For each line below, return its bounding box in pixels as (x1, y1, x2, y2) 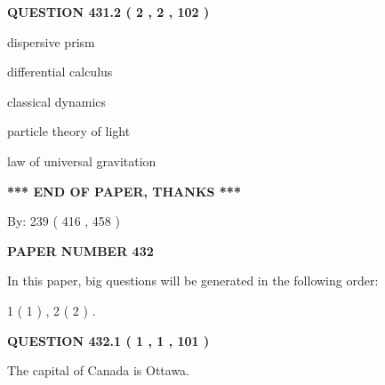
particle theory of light (7, 122, 131, 140)
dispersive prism (7, 32, 95, 51)
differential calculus (7, 62, 113, 81)
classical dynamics (7, 92, 107, 110)
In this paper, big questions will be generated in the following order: (7, 271, 379, 290)
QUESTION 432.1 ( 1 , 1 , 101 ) (7, 331, 210, 349)
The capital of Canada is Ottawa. (7, 361, 190, 380)
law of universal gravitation (7, 151, 156, 170)
